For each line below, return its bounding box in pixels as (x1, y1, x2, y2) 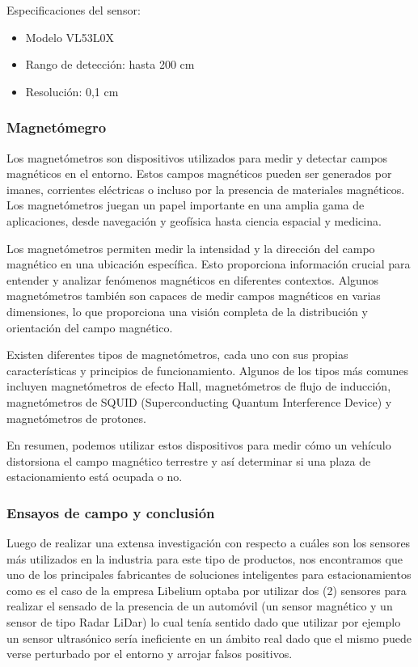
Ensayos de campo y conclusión (6, 502, 215, 522)
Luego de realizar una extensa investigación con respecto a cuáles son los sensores (6, 534, 411, 551)
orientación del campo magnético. (6, 319, 173, 336)
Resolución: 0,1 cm (25, 82, 119, 99)
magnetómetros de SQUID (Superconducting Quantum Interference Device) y (6, 393, 392, 410)
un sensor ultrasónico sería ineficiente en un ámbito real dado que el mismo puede (6, 629, 412, 646)
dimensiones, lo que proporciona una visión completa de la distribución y (6, 302, 368, 319)
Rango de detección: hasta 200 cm (25, 56, 195, 73)
